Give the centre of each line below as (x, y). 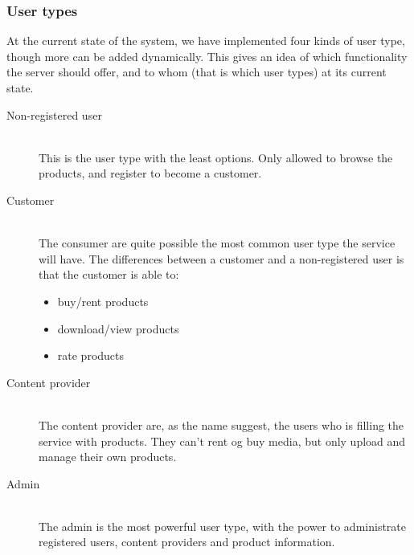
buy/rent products (103, 301)
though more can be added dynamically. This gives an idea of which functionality (207, 56)
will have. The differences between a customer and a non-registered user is (221, 258)
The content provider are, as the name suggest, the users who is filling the (221, 424)
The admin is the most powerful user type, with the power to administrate (223, 526)
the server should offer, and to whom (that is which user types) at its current (197, 72)
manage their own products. (108, 457)
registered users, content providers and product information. (187, 542)
